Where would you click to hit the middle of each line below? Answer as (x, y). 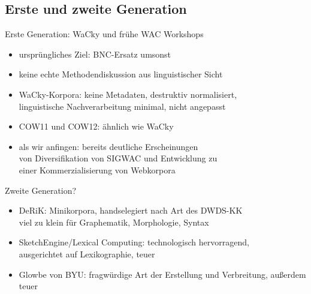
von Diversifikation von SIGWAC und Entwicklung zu (118, 158)
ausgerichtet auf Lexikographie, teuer (87, 253)
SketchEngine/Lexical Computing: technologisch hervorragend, (134, 242)
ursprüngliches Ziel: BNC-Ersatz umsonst (95, 54)
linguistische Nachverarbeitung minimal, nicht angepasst (122, 106)
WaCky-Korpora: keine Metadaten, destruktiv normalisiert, (128, 94)
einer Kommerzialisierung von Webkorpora (97, 169)
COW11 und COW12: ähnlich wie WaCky (96, 126)
